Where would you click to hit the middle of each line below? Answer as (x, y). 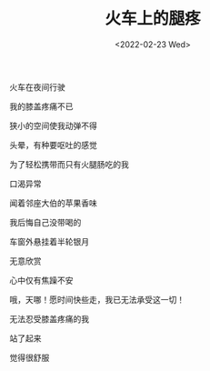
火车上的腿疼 (152, 19)
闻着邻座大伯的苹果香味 (53, 203)
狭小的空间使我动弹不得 (53, 125)
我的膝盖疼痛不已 (41, 106)
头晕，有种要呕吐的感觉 (53, 145)
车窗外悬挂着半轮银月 (49, 241)
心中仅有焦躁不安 (41, 280)
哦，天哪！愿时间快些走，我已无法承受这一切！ (97, 299)
